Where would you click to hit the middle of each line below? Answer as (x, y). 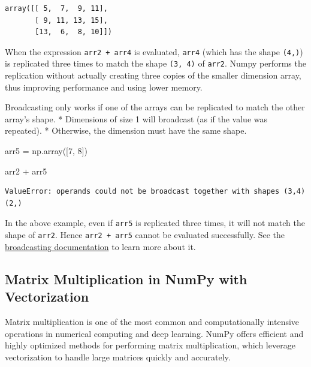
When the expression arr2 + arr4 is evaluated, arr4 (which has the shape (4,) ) (154, 51)
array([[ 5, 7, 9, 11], (56, 8)
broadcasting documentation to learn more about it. (100, 246)
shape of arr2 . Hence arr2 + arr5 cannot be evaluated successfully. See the (145, 235)
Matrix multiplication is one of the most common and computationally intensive (152, 321)
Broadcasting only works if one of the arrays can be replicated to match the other (155, 107)
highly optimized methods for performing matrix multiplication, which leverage (150, 345)
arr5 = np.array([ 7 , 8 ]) (46, 151)
